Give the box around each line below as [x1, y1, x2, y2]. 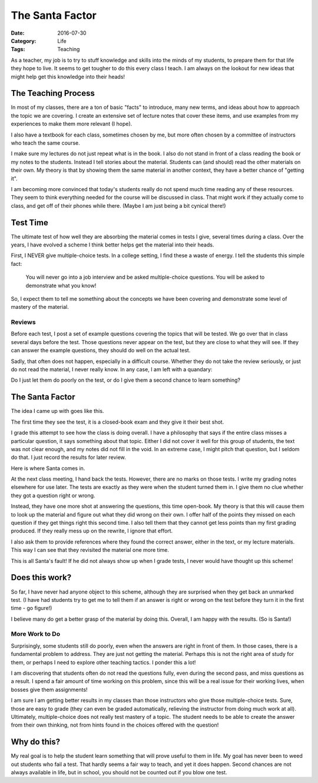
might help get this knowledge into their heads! [11, 73, 125, 80]
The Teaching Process [11, 88, 95, 98]
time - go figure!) [11, 605, 52, 612]
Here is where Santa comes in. [11, 465, 85, 472]
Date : [11, 29, 25, 36]
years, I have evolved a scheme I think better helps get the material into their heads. [11, 241, 214, 248]
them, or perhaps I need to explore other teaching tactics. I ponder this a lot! [11, 659, 196, 666]
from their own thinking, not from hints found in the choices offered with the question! [11, 721, 219, 729]
